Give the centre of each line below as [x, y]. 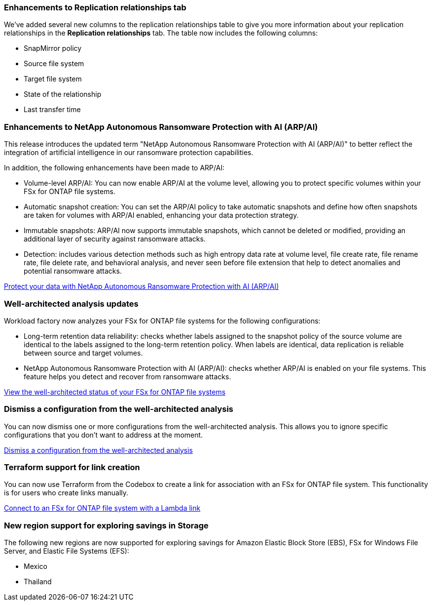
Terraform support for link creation [72, 467]
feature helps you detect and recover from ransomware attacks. [127, 376]
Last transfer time [52, 110]
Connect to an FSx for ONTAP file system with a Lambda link [102, 508]
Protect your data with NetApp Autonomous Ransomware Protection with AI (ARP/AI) [142, 286]
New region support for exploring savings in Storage [106, 525]
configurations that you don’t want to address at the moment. [104, 435]
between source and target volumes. [83, 353]
